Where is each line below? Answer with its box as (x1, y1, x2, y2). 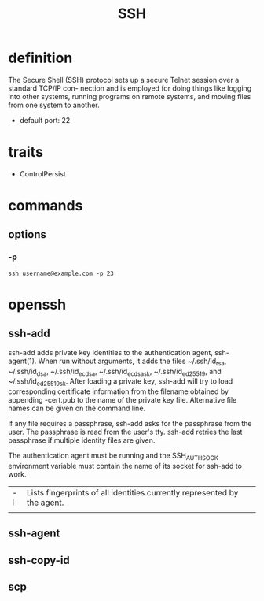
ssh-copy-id (8, 553, 71, 567)
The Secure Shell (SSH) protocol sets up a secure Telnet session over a (8, 75, 240, 84)
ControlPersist (19, 169, 67, 178)
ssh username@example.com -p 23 (8, 269, 114, 277)
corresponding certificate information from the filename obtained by (8, 387, 229, 396)
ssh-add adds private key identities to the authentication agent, (8, 347, 214, 357)
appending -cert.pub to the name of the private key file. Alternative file (8, 395, 237, 405)
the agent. (26, 497, 64, 508)
